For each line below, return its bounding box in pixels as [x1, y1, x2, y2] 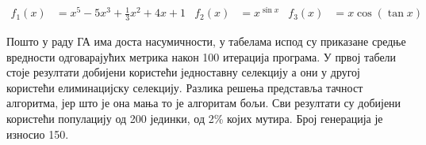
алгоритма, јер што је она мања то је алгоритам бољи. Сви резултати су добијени [6, 95, 401, 111]
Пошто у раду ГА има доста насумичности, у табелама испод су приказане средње [6, 32, 406, 49]
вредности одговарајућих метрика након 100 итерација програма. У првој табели [6, 48, 397, 65]
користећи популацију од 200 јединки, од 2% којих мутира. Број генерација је [6, 110, 383, 126]
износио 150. [6, 125, 69, 142]
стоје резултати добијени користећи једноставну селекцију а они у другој [6, 64, 360, 80]
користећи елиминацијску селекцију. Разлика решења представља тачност [6, 79, 363, 95]
